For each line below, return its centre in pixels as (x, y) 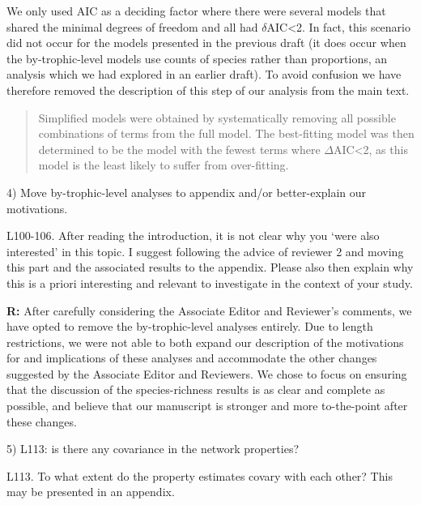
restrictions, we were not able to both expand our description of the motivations (205, 342)
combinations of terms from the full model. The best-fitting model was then (226, 133)
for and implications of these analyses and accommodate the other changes (192, 358)
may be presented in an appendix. (91, 492)
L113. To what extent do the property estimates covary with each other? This (200, 475)
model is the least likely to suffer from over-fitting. (164, 165)
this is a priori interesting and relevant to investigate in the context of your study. (210, 282)
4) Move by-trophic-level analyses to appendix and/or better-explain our (187, 192)
